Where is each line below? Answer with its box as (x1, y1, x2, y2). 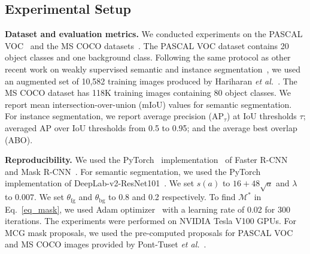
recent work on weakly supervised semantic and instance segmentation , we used (5, 62, 301, 75)
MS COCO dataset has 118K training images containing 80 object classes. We (5, 86, 291, 99)
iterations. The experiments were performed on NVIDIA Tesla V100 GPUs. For (5, 214, 296, 227)
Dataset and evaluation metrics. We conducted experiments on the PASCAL (5, 28, 303, 40)
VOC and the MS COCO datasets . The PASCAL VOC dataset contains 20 (5, 39, 289, 52)
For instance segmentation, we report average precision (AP (5, 110, 224, 122)
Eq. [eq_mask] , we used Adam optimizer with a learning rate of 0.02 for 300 (5, 202, 290, 215)
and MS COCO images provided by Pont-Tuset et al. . (5, 238, 206, 250)
